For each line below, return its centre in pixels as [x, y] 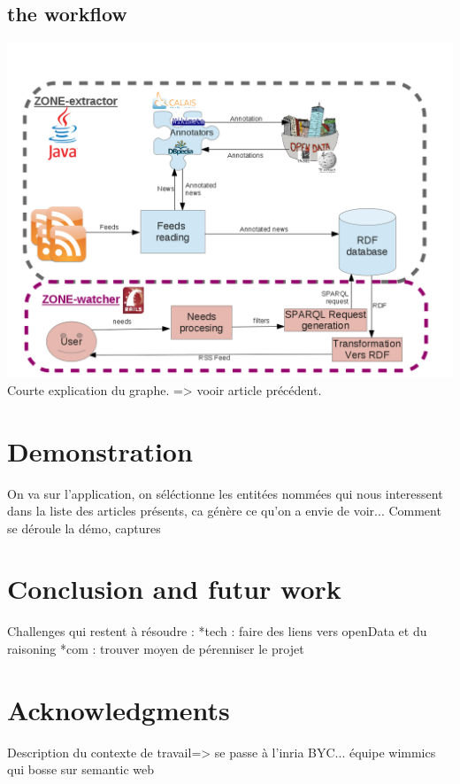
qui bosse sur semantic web [80, 769]
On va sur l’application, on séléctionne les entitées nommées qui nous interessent [225, 493]
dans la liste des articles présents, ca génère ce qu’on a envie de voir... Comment [224, 511]
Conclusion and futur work [174, 589]
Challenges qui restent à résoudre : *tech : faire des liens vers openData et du [217, 631]
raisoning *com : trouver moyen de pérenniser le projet [156, 649]
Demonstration [100, 450]
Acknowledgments [119, 709]
